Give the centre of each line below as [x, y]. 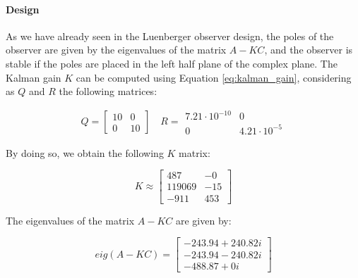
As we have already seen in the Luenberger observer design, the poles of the [170, 36]
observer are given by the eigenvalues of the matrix [116, 50]
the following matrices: [108, 91]
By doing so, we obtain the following [85, 152]
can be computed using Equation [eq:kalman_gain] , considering [214, 77]
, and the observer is [309, 50]
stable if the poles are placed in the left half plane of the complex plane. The [172, 63]
